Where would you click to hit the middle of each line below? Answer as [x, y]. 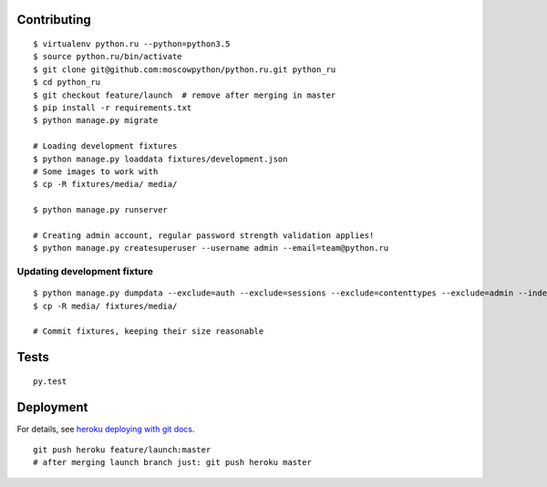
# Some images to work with [96, 171]
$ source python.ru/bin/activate [108, 57]
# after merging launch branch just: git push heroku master [172, 462]
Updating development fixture [85, 272]
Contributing [54, 20]
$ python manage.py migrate [96, 120]
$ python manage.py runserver [101, 210]
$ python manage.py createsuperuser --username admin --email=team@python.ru [211, 248]
